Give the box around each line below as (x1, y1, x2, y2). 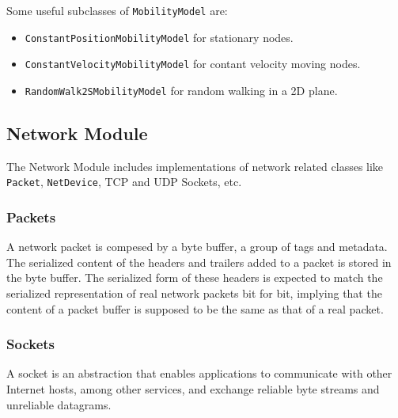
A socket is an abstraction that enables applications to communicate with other (6, 365, 392, 382)
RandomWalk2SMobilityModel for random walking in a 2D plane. (25, 82, 338, 98)
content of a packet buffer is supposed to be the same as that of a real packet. (6, 300, 384, 317)
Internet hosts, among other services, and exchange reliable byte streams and (6, 381, 380, 397)
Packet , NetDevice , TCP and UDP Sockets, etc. (6, 173, 242, 190)
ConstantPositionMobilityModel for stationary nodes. (25, 28, 294, 45)
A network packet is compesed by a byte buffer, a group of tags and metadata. (6, 238, 388, 255)
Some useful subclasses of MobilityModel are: (6, 2, 228, 18)
